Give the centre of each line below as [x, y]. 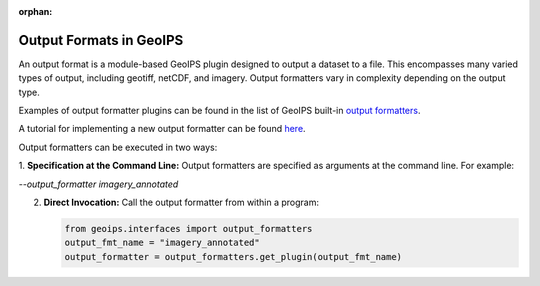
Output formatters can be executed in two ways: [118, 147]
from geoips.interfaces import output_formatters [188, 229]
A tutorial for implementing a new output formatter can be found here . [162, 129]
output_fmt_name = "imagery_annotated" [162, 243]
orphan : [35, 11]
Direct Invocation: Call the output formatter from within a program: [181, 202]
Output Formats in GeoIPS [101, 40]
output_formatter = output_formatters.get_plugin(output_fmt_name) [233, 256]
